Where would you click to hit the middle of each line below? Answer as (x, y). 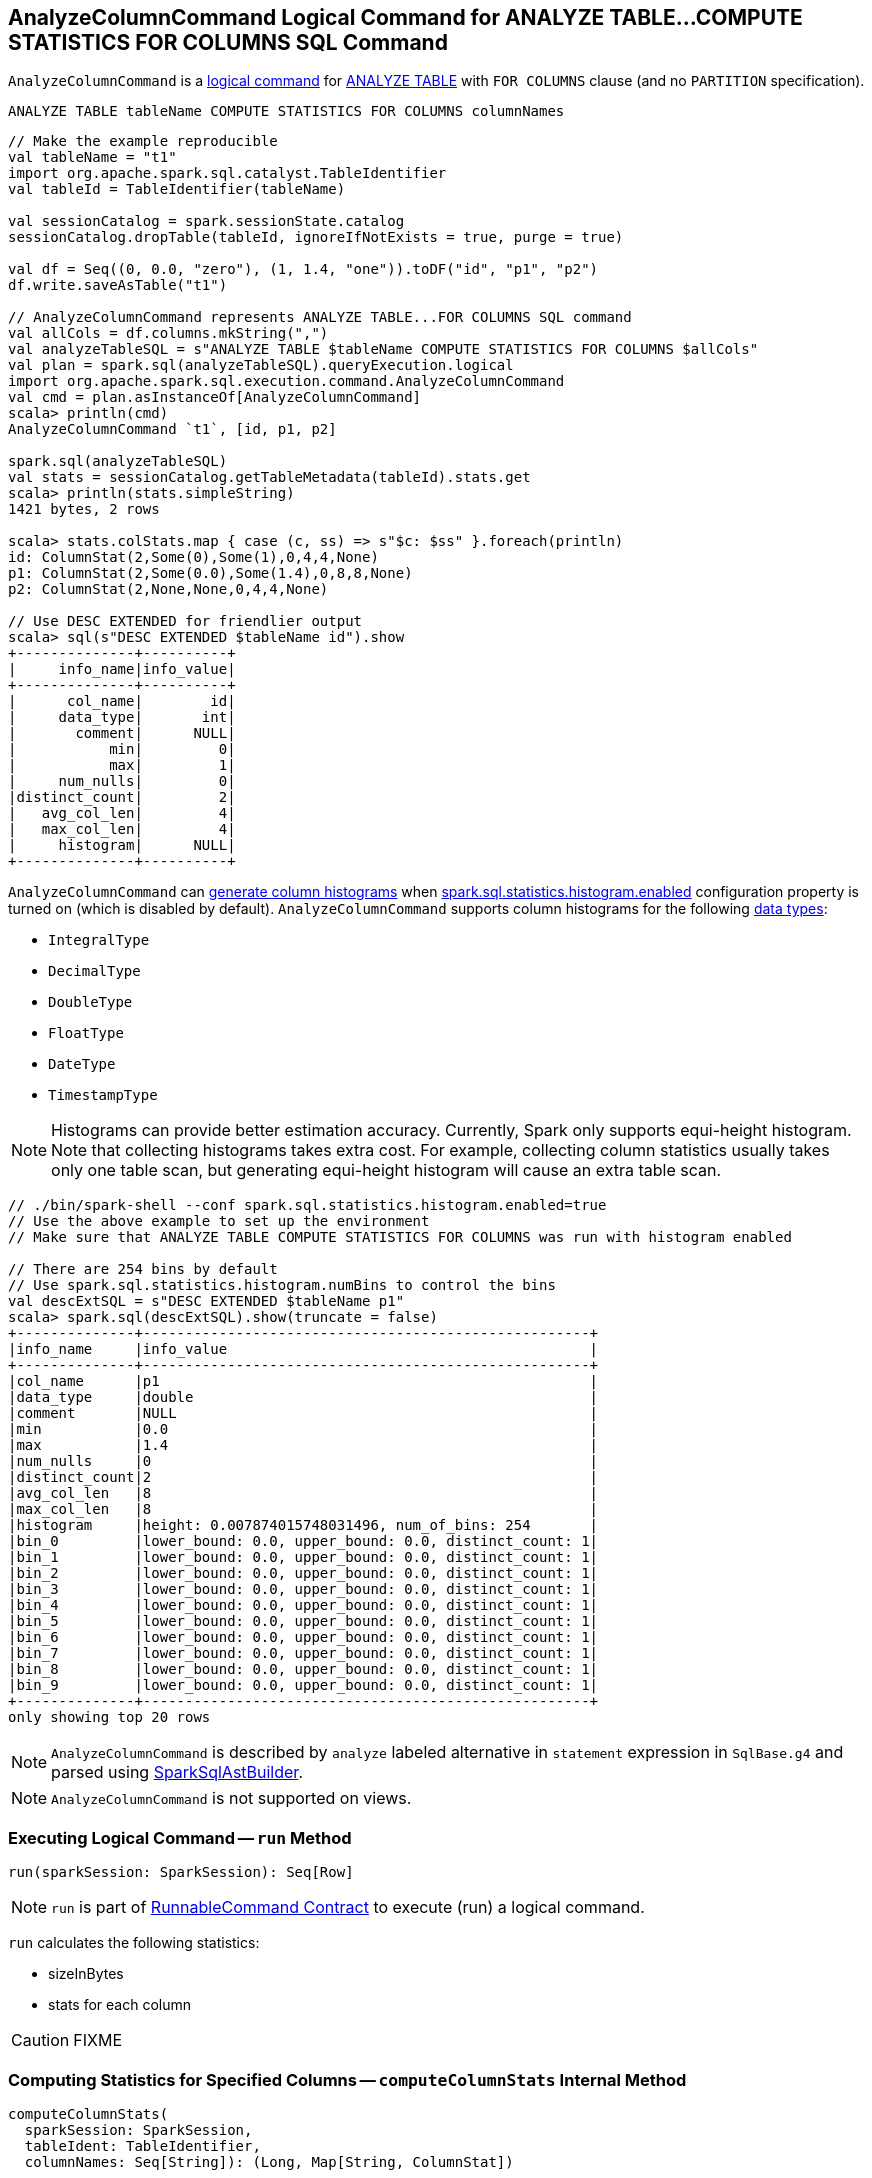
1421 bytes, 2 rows (84, 509)
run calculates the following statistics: (134, 1943)
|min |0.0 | (303, 1429)
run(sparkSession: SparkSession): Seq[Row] (181, 1872)
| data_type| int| (122, 717)
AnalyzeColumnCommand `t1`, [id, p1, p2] (172, 429)
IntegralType (99, 940)
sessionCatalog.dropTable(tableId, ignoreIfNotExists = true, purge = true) (316, 237)
